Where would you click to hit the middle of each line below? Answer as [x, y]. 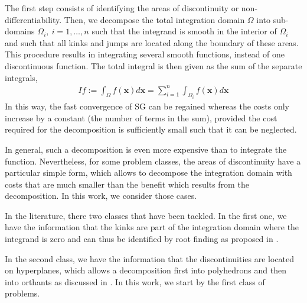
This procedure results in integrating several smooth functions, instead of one [145, 54]
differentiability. [33, 19]
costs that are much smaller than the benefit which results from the [127, 184]
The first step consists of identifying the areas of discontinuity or [122, 8]
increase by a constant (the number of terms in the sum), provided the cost [141, 117]
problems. [22, 293]
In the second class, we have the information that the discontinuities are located [150, 258]
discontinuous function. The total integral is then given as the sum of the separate [153, 65]
